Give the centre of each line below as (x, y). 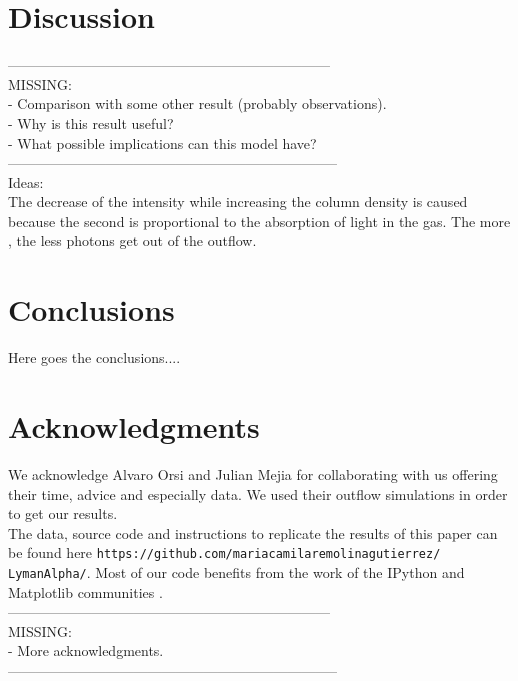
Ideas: (26, 181)
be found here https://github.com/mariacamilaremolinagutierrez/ (224, 552)
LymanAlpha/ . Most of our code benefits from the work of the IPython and (236, 571)
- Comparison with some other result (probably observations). (197, 103)
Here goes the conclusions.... (94, 357)
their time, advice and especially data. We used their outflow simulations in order (258, 493)
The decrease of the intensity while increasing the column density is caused (238, 201)
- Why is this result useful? (91, 122)
